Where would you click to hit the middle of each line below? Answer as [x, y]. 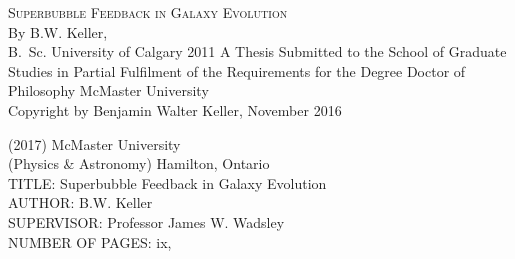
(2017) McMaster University [94, 143]
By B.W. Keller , [58, 31]
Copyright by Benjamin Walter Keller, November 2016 [175, 109]
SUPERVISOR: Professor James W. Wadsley [146, 221]
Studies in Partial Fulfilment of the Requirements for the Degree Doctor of [237, 70]
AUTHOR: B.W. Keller [80, 202]
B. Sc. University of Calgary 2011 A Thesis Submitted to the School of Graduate [257, 51]
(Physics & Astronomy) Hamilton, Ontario [139, 163]
